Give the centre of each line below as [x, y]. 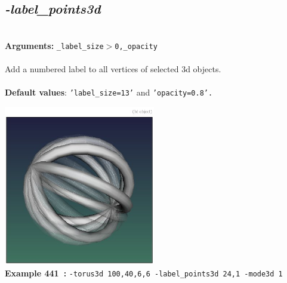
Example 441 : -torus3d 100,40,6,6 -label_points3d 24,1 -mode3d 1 [144, 273]
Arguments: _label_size [54, 45]
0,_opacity [136, 46]
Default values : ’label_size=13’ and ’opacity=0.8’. [109, 92]
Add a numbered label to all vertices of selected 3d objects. [113, 69]
